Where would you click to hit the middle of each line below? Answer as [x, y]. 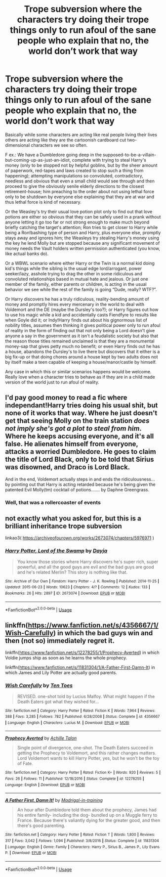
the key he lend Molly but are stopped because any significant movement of [83, 243]
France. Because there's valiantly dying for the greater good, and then [89, 820]
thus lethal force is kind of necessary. [43, 202]
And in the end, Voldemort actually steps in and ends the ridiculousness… [80, 479]
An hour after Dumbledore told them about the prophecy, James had [87, 810]
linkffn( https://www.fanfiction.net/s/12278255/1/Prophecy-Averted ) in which [82, 653]
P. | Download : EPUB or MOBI [31, 853]
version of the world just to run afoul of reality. [52, 382]
